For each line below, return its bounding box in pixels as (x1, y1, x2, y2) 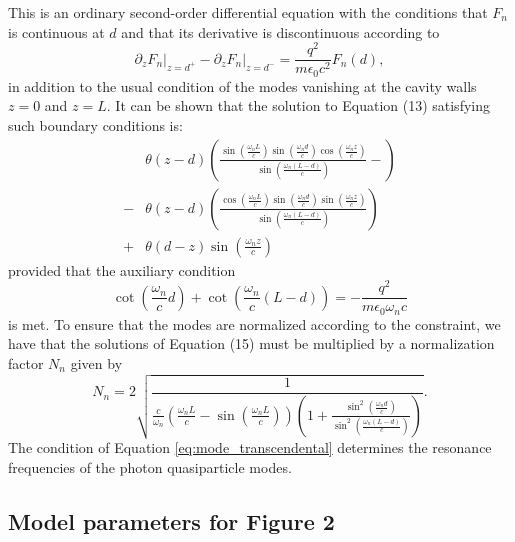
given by (70, 353, 123, 374)
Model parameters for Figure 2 (8, 505, 335, 536)
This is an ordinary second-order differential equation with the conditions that (8, 2, 488, 22)
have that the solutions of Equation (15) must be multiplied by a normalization (8, 333, 495, 354)
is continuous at (8, 21, 105, 42)
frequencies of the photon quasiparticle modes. (8, 456, 292, 477)
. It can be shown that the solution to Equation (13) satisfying (106, 95, 490, 116)
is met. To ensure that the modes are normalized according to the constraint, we (8, 313, 501, 334)
